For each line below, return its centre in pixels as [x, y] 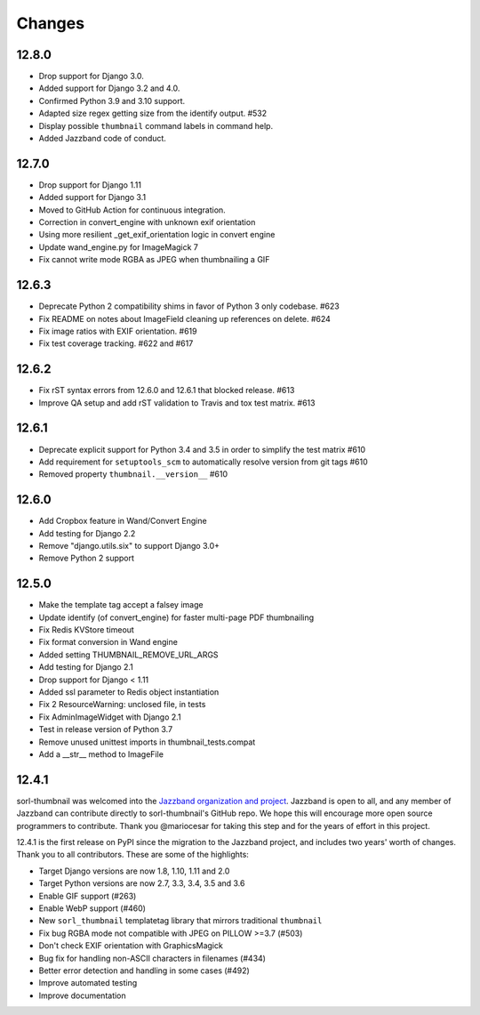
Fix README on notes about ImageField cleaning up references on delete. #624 [184, 318]
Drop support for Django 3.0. [91, 77]
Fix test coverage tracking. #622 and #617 [116, 343]
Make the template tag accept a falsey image [121, 605]
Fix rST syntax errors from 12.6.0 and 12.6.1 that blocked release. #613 [167, 391]
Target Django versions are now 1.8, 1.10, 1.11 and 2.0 [134, 871]
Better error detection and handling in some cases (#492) [144, 971]
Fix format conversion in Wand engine [108, 642]
